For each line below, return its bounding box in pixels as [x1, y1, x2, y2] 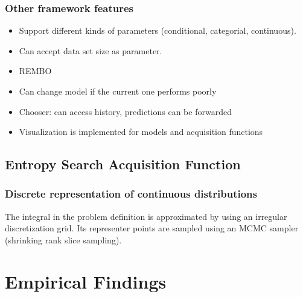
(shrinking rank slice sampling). [5, 233, 122, 246]
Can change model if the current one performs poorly [19, 85, 217, 97]
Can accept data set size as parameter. [19, 44, 162, 57]
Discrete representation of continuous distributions [5, 186, 257, 201]
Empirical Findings [5, 269, 167, 293]
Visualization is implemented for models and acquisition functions [19, 125, 263, 138]
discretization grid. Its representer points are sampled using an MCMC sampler [5, 222, 299, 234]
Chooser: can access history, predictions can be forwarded [19, 105, 232, 117]
